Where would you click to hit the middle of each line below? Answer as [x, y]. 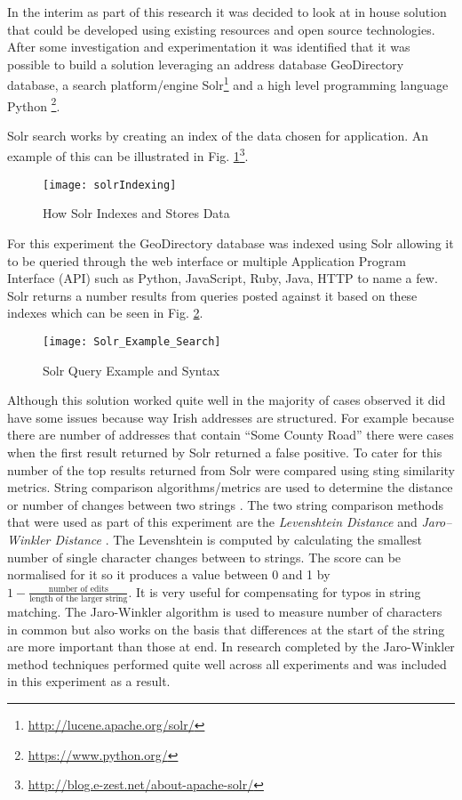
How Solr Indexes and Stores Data [136, 213]
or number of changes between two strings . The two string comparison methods [226, 504]
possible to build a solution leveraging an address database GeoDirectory [206, 64]
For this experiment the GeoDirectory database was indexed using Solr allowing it [231, 242]
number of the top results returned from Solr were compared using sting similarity [231, 469]
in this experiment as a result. [89, 681]
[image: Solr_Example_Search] [132, 341]
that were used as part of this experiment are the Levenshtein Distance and [212, 522]
